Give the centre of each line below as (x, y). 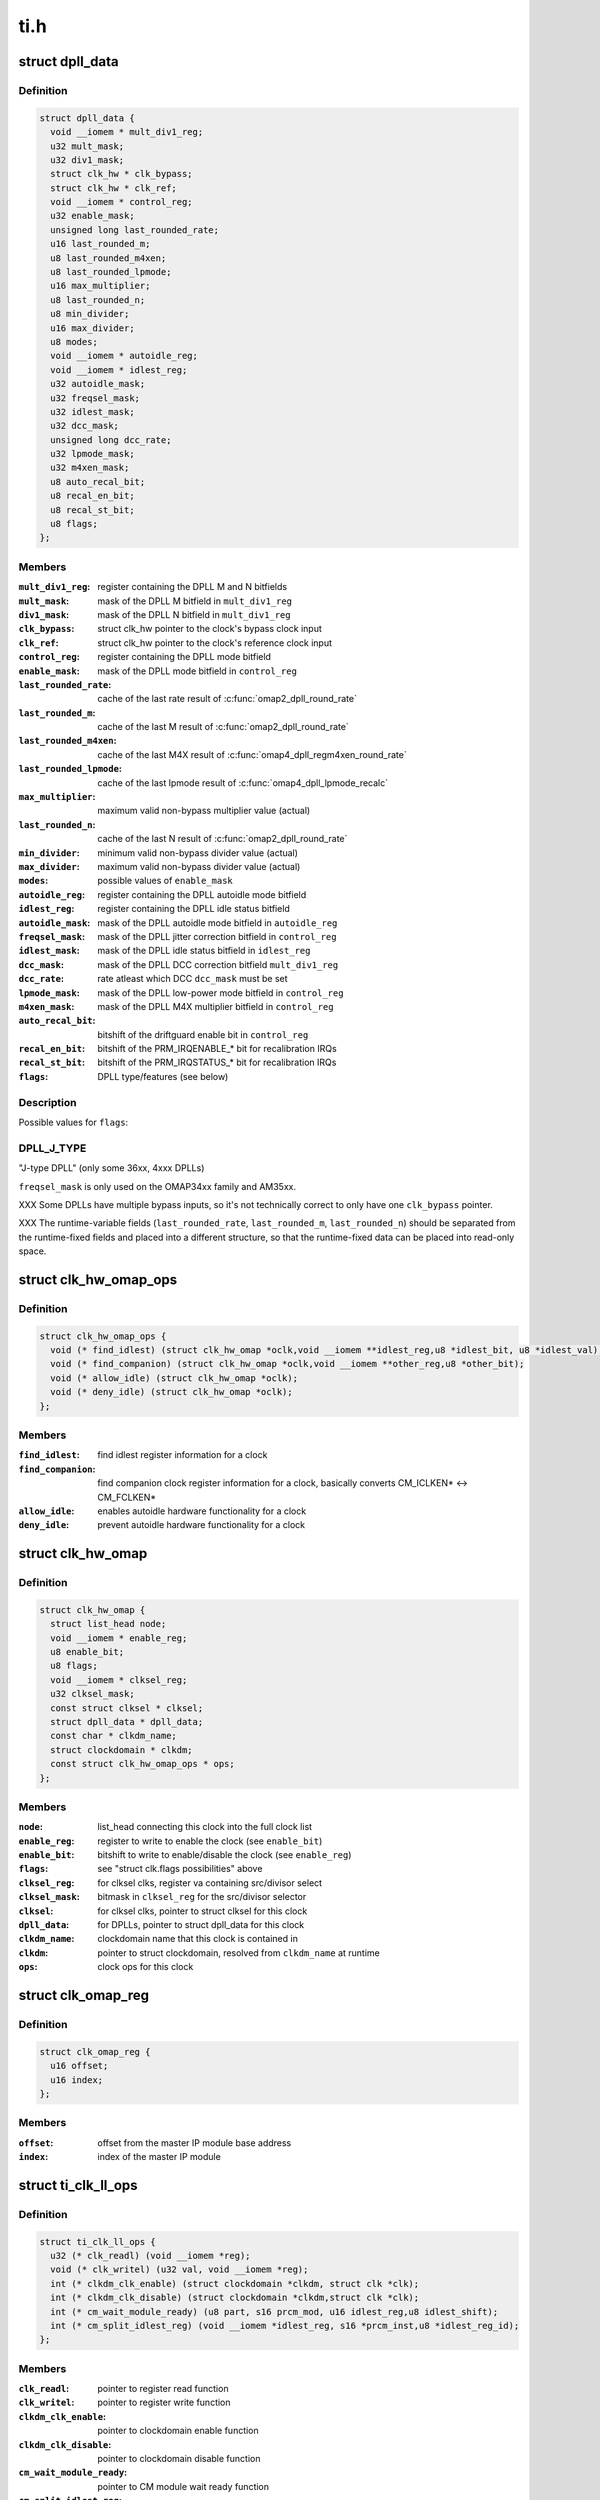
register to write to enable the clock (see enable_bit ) (210, 1841)
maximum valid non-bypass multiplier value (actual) (204, 811)
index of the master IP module (159, 2157)
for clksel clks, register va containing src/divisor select (210, 1882)
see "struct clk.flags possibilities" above (180, 1869)
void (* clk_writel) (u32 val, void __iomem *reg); (179, 2269)
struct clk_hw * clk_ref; (113, 188)
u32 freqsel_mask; (95, 398)
